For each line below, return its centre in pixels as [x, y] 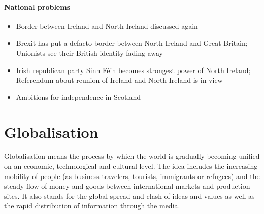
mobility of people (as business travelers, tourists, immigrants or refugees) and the [132, 176]
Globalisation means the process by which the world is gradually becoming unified [132, 156]
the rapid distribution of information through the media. [92, 206]
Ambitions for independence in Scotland [78, 97]
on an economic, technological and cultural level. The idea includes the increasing [131, 166]
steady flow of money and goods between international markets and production [127, 186]
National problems [37, 6]
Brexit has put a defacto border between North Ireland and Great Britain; [132, 43]
